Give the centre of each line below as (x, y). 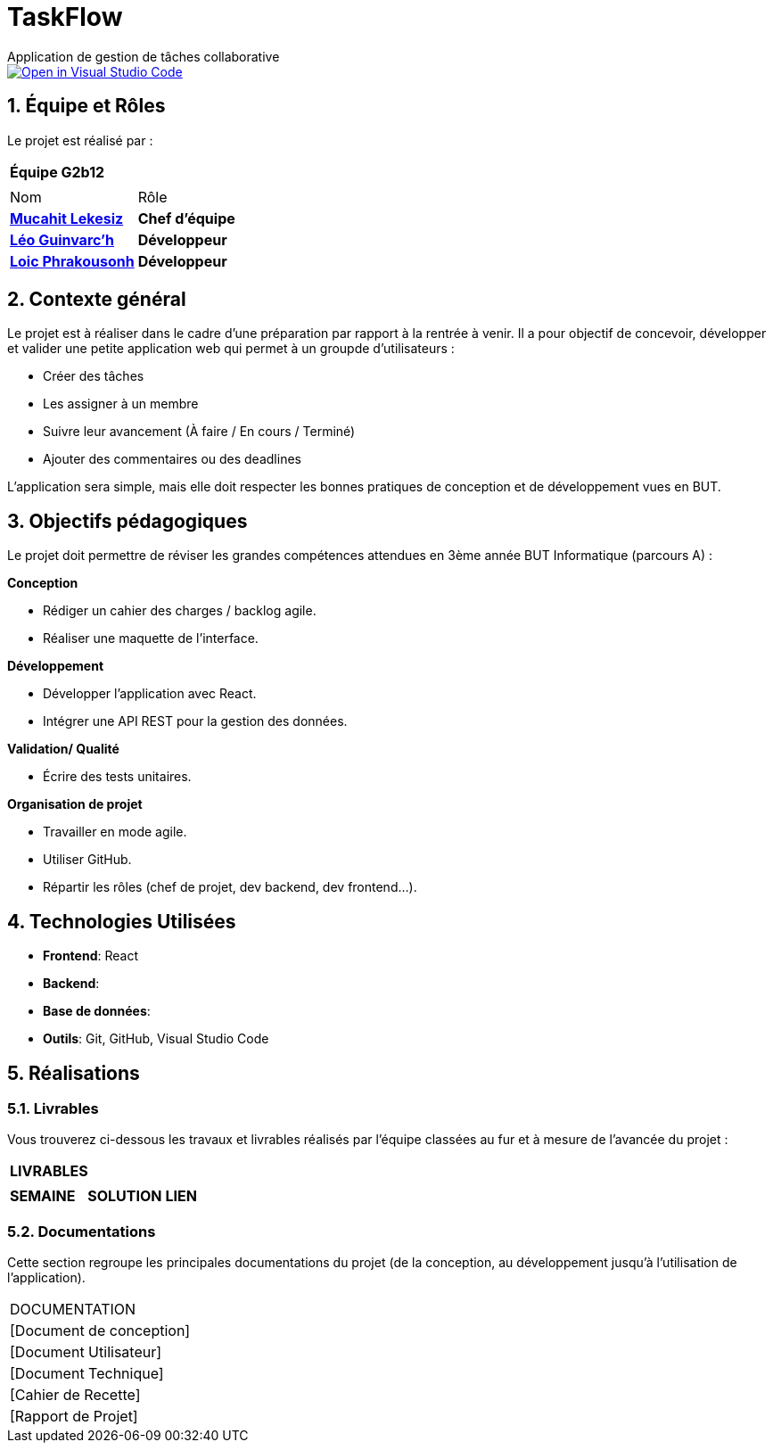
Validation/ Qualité (63, 749)
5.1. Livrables (53, 1108)
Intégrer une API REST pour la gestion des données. (195, 721)
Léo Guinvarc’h (62, 239)
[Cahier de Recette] (75, 1395)
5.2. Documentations (82, 1231)
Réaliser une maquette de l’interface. (151, 638)
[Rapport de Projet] (74, 1417)
